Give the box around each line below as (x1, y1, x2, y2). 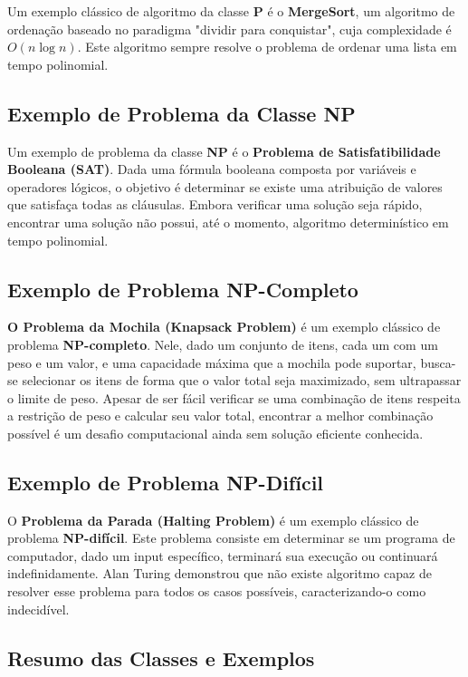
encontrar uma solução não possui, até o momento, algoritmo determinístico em (7, 212, 449, 231)
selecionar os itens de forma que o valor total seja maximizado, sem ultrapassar (22, 371, 462, 390)
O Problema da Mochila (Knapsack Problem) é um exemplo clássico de (7, 317, 441, 336)
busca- (420, 353, 456, 372)
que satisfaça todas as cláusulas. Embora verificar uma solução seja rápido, (7, 195, 423, 214)
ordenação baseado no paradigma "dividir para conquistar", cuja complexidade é (7, 19, 452, 38)
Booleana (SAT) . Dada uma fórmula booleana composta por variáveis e (7, 160, 416, 179)
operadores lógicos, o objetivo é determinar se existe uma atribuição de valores (7, 177, 443, 196)
